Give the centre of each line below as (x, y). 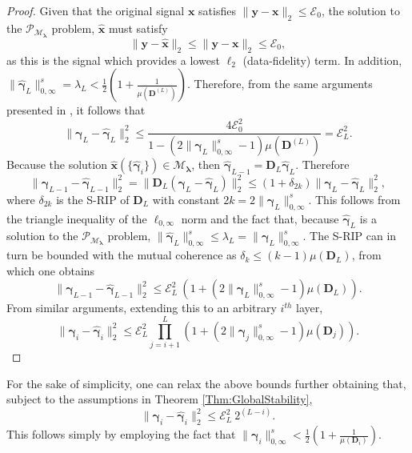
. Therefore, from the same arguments (280, 84)
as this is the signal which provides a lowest (113, 60)
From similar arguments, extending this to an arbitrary (142, 308)
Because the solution (57, 164)
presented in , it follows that (76, 110)
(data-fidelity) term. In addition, (322, 60)
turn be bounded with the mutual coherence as (122, 255)
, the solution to (360, 10)
